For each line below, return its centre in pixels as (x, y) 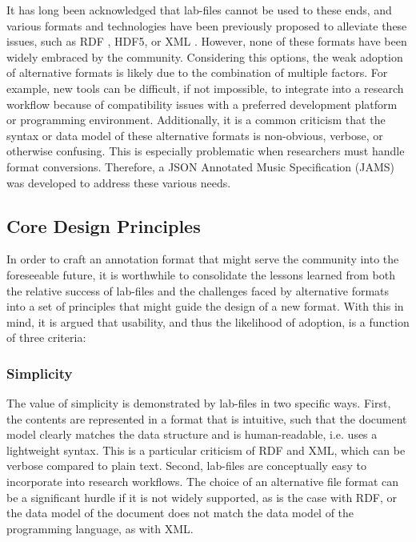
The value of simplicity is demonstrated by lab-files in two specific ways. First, (199, 403)
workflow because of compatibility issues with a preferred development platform (202, 104)
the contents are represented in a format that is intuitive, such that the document (207, 418)
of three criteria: (46, 337)
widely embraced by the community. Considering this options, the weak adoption (205, 56)
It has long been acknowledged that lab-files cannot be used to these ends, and (199, 10)
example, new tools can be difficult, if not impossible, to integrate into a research (205, 88)
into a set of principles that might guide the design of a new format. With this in (205, 306)
